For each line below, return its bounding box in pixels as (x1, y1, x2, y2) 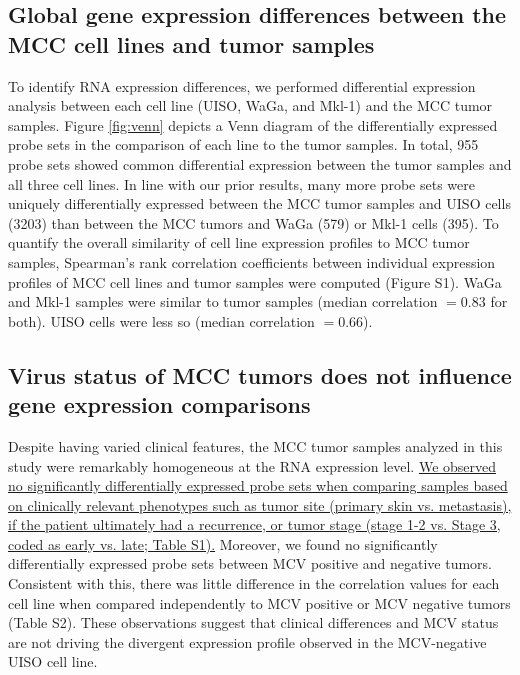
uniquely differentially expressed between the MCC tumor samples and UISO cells (8, 193, 511, 214)
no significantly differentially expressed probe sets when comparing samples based (8, 475, 508, 496)
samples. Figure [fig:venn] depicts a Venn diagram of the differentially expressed (8, 114, 498, 135)
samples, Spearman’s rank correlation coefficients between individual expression (8, 251, 496, 272)
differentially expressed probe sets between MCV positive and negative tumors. (8, 553, 492, 574)
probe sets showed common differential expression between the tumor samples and (8, 153, 512, 174)
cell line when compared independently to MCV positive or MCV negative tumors (8, 592, 511, 613)
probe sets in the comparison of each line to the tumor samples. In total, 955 (8, 134, 479, 155)
